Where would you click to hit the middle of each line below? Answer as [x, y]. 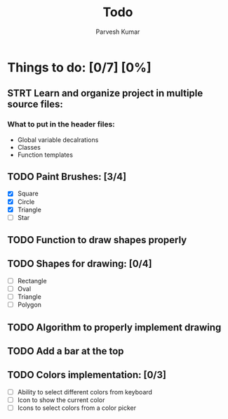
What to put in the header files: [61, 124]
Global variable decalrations [58, 140]
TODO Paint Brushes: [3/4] [67, 177]
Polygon [29, 305]
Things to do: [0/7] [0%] [79, 67]
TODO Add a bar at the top [66, 351]
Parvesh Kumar [118, 32]
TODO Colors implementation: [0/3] [87, 375]
